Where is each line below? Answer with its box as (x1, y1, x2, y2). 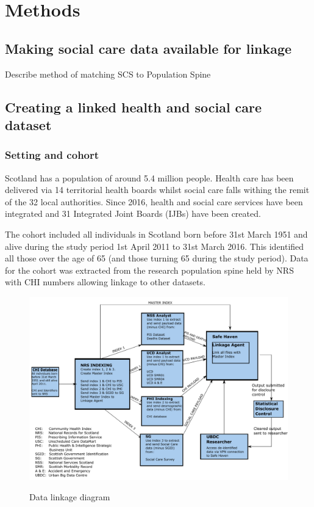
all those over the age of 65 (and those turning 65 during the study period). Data (5, 252, 309, 264)
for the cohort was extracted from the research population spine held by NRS (5, 263, 294, 276)
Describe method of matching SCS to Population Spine (5, 67, 211, 80)
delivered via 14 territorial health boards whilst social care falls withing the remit (5, 183, 310, 196)
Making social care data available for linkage (5, 38, 292, 57)
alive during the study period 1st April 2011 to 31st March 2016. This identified (5, 239, 304, 252)
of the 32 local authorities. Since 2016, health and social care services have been (5, 195, 303, 208)
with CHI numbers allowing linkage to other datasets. (5, 275, 205, 288)
